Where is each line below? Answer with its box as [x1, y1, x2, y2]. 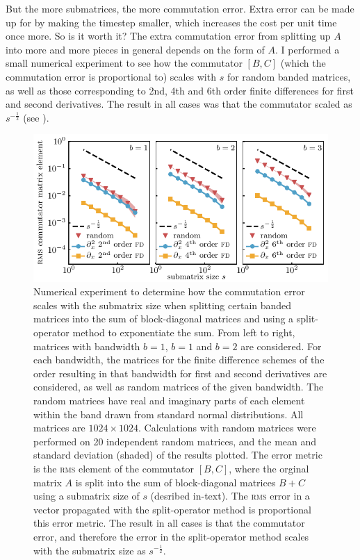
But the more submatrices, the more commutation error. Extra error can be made [6, 1, 354, 15]
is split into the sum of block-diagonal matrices [75, 475, 276, 489]
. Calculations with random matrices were [138, 420, 316, 435]
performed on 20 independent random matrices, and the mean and [33, 434, 317, 448]
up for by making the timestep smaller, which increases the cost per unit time [6, 15, 337, 29]
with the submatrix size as [33, 543, 146, 557]
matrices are [33, 420, 85, 435]
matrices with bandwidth [33, 338, 140, 353]
